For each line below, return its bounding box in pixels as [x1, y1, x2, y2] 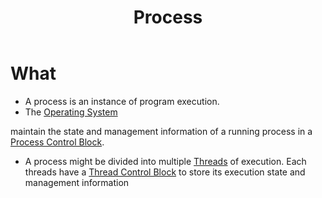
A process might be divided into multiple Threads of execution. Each [24, 155, 307, 167]
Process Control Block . [10, 136, 105, 148]
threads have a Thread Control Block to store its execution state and [24, 166, 306, 178]
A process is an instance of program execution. [24, 95, 220, 107]
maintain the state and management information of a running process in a [10, 125, 313, 137]
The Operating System [24, 106, 118, 118]
